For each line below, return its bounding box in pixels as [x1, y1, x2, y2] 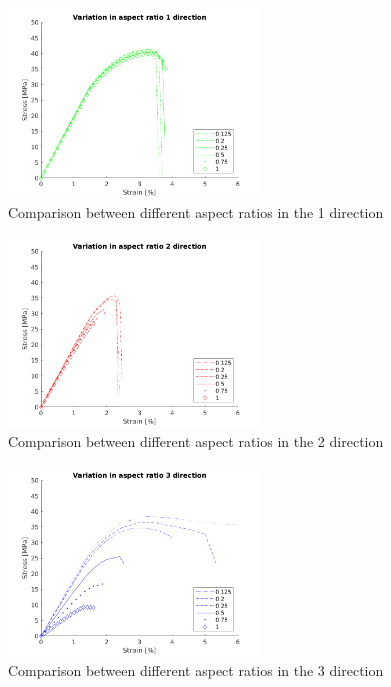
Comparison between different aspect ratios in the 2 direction [8, 431, 384, 452]
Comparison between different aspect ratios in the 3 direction [8, 660, 384, 681]
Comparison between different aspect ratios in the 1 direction [8, 202, 384, 223]
